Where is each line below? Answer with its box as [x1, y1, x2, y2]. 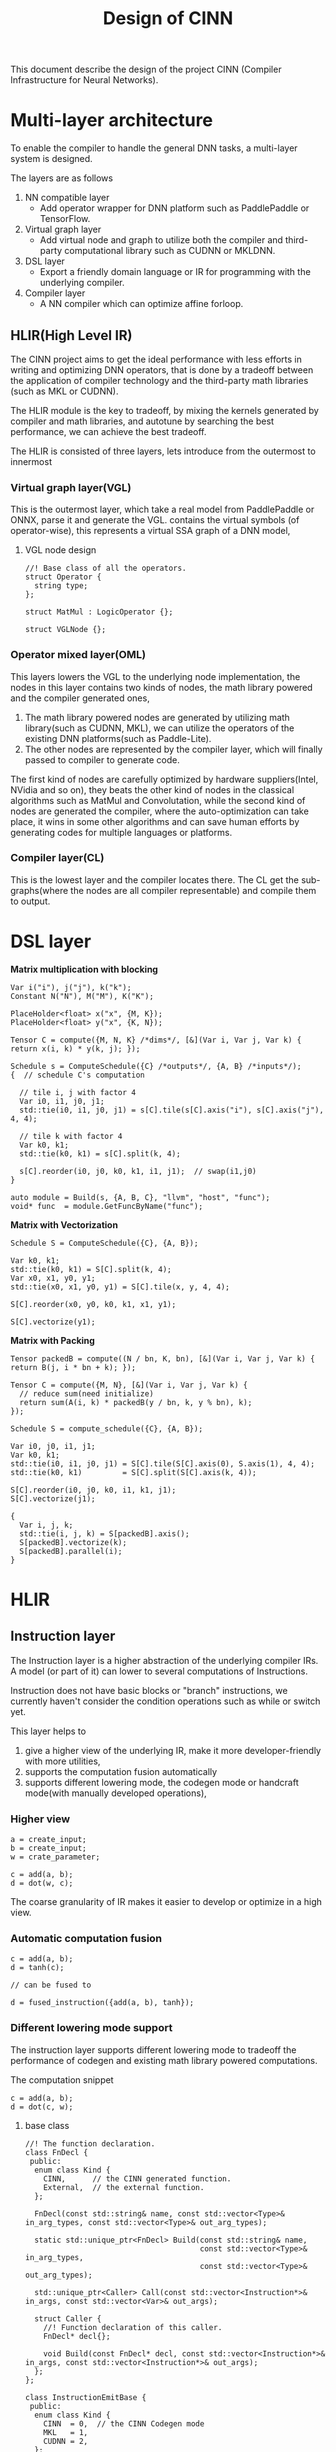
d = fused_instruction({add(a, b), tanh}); [10, 1998, 195, 2008]
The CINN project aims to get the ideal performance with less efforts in [10, 353, 302, 365]
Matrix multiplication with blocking [10, 963, 158, 975]
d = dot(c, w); [10, 2102, 74, 2112]
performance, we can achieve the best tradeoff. [10, 425, 207, 437]
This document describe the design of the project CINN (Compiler [10, 63, 282, 76]
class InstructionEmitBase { [24, 2392, 147, 2402]
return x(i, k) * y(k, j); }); [10, 1043, 141, 1054]
